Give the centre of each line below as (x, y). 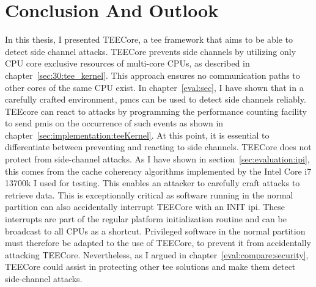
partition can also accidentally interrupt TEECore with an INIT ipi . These (145, 207)
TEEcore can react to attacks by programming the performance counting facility (156, 111)
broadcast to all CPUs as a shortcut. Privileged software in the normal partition (155, 231)
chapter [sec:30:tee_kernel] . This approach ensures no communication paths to (152, 75)
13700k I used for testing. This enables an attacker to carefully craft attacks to (152, 183)
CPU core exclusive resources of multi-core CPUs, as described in (127, 63)
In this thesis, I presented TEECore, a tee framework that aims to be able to (149, 39)
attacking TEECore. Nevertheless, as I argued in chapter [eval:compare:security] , (157, 254)
